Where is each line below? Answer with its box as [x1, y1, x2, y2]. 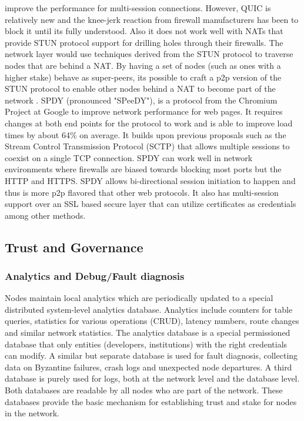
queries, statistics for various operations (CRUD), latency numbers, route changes [5, 315, 299, 327]
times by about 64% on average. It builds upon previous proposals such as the [5, 128, 286, 141]
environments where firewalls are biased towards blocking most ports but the [5, 163, 282, 175]
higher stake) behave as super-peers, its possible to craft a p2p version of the [5, 71, 282, 83]
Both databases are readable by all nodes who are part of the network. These [5, 384, 283, 396]
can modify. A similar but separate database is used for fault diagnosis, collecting [5, 349, 298, 362]
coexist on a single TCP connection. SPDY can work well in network [5, 151, 253, 163]
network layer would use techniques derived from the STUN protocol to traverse [5, 48, 293, 60]
